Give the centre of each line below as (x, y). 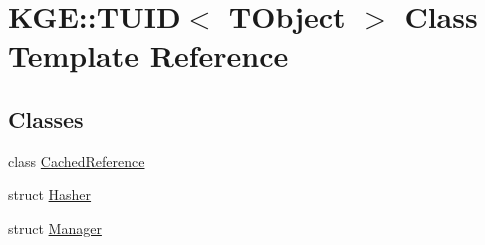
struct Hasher (50, 194)
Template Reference (148, 55)
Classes (46, 118)
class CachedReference (76, 160)
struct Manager (55, 227)
